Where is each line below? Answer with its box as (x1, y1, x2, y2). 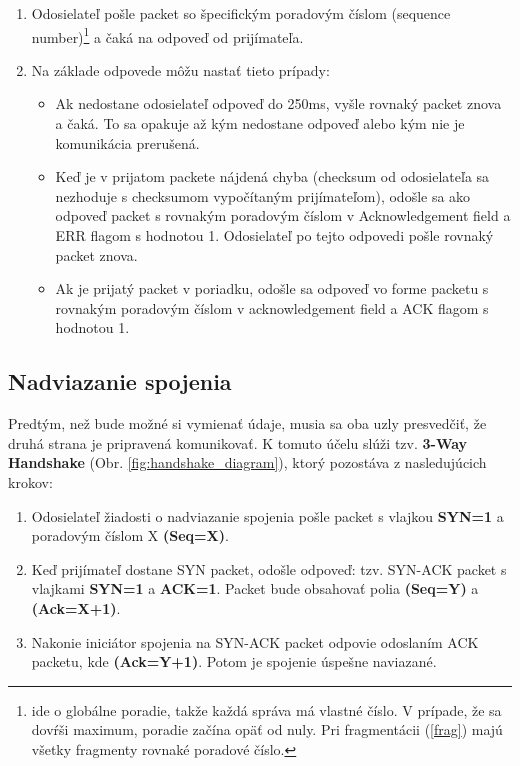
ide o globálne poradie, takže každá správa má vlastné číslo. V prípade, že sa (31, 699, 502, 720)
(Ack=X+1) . (31, 597, 121, 618)
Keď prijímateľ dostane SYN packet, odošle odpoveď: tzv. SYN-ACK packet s (31, 558, 507, 579)
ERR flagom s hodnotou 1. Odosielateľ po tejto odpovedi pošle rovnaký (55, 225, 494, 245)
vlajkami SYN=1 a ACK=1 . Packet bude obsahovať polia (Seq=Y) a (31, 578, 479, 599)
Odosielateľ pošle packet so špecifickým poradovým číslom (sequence (31, 3, 451, 23)
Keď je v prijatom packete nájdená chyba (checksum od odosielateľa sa (55, 166, 490, 187)
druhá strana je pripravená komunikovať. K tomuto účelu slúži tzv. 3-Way (8, 432, 468, 453)
